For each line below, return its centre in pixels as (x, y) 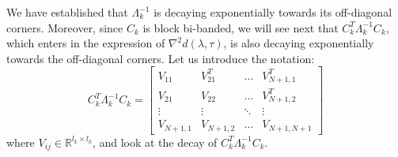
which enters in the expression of (86, 43)
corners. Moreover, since (65, 27)
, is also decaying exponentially (299, 43)
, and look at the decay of (155, 142)
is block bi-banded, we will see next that (241, 27)
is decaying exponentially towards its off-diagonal (273, 12)
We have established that (67, 12)
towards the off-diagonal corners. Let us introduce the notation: (161, 58)
